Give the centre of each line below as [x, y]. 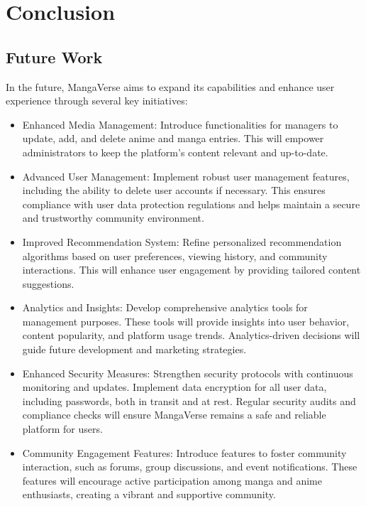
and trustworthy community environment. [113, 218]
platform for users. [62, 429]
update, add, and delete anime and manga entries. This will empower [173, 138]
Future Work [54, 56]
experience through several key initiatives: [97, 101]
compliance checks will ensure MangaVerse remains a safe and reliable [174, 415]
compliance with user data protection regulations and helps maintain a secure [191, 204]
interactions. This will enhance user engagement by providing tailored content [192, 270]
